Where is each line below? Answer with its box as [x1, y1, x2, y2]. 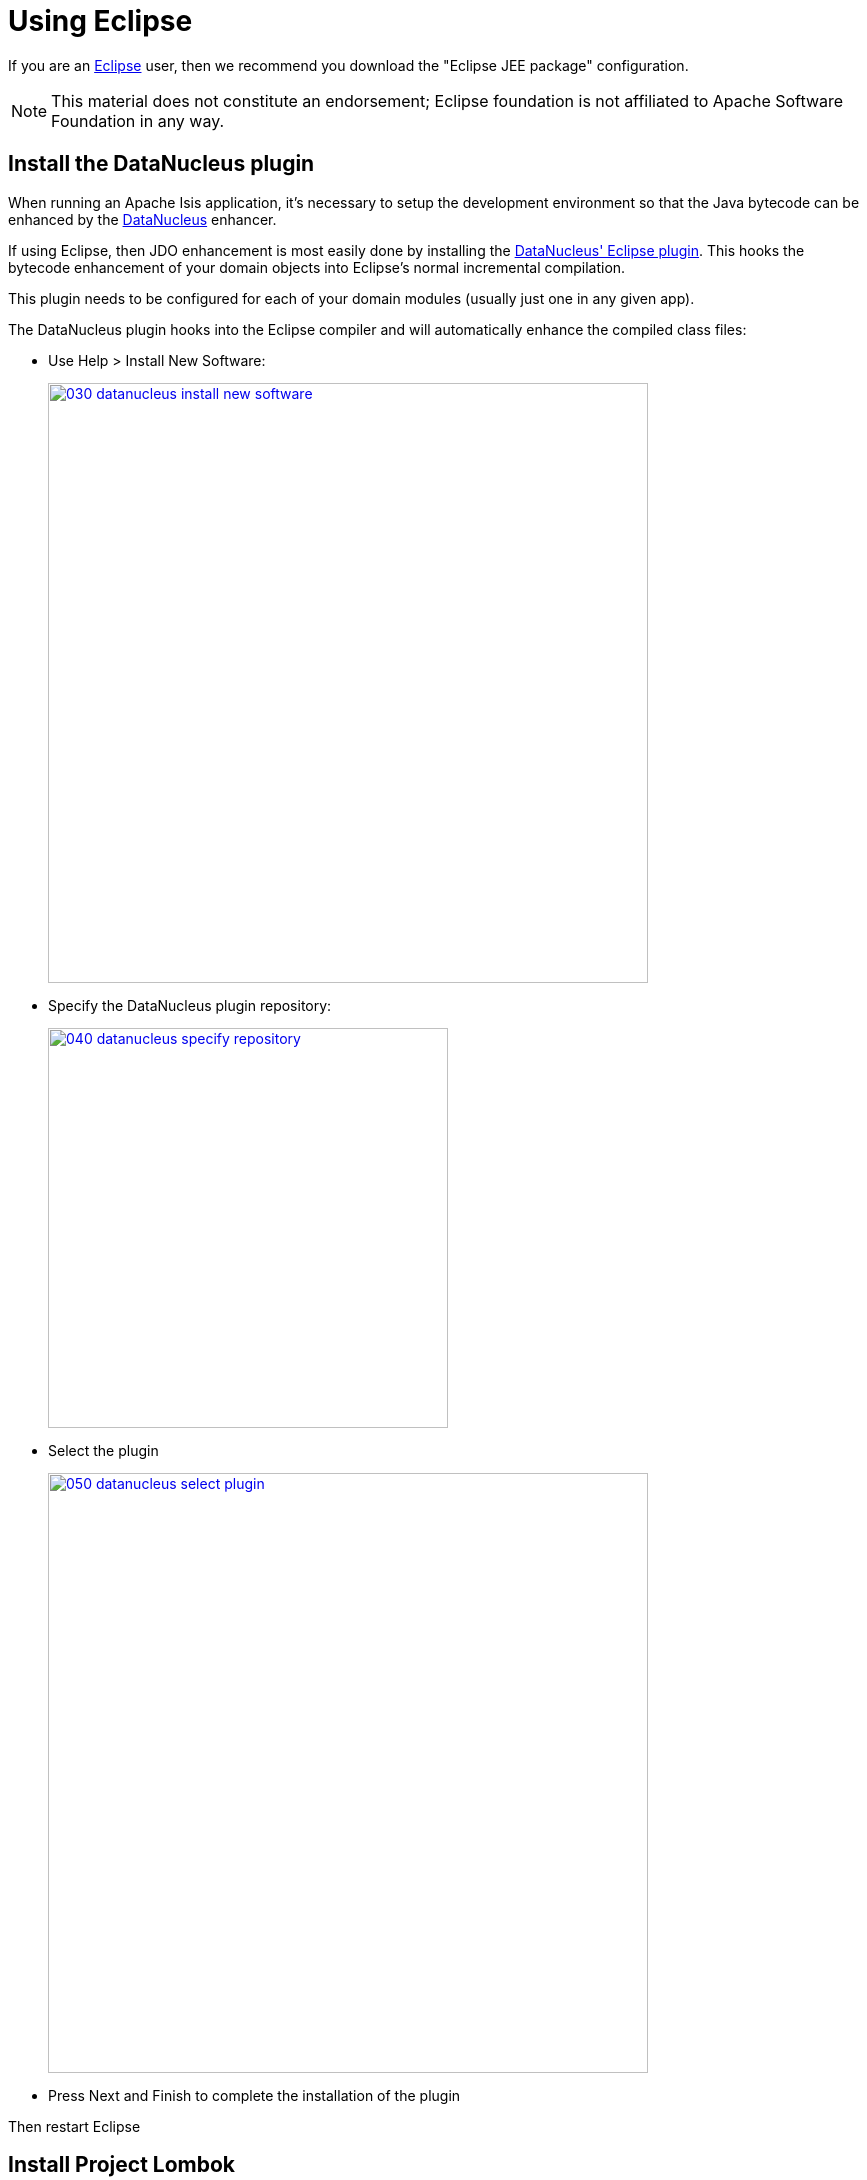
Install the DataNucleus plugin [8, 151, 315, 177]
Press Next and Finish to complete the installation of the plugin [48, 2086, 461, 2104]
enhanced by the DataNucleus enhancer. [8, 210, 277, 228]
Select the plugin [48, 1441, 159, 1459]
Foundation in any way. [51, 110, 225, 131]
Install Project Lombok [8, 2152, 236, 2178]
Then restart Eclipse [8, 2117, 141, 2135]
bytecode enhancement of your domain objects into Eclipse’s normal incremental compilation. [8, 258, 626, 276]
